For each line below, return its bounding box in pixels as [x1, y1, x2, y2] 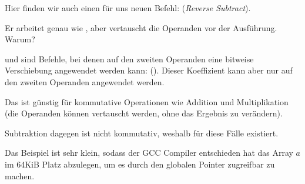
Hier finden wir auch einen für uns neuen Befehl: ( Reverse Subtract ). [5, 2, 251, 14]
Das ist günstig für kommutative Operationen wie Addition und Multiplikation [5, 95, 289, 108]
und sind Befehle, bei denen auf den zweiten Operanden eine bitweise [5, 52, 254, 65]
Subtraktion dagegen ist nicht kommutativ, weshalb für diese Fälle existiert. [5, 126, 279, 139]
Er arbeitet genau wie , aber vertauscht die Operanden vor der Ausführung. [5, 21, 277, 34]
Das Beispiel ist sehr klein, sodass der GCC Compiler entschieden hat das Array [5, 146, 293, 159]
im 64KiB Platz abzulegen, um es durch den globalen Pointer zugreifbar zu [5, 158, 275, 170]
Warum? [5, 33, 35, 45]
